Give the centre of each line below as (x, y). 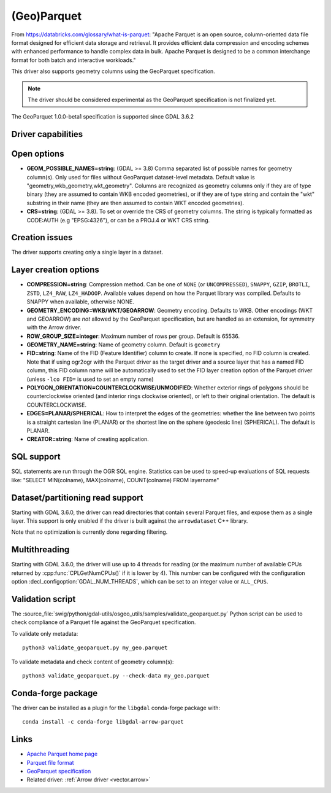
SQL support (36, 457)
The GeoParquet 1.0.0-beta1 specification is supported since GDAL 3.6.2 (103, 117)
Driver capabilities (47, 134)
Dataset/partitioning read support (77, 498)
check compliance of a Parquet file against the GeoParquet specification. (104, 622)
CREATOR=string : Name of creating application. (88, 439)
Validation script (44, 599)
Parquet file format (50, 762)
